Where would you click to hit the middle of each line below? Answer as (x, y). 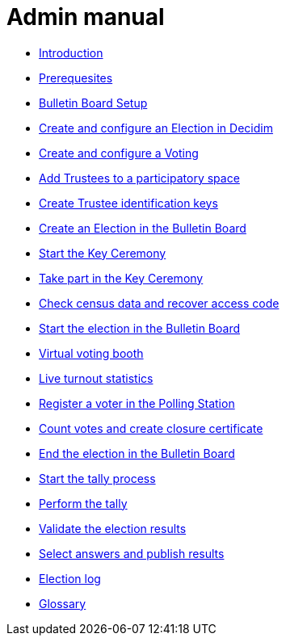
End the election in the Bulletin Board (137, 453)
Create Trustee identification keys (128, 203)
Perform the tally (83, 503)
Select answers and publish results (132, 553)
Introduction (71, 52)
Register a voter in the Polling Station (137, 403)
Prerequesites (76, 78)
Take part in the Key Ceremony (121, 278)
